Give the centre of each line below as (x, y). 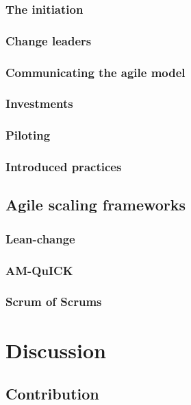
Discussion (56, 350)
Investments (39, 103)
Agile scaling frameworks (96, 205)
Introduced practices (64, 167)
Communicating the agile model (95, 72)
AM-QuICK (39, 270)
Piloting (28, 135)
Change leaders (49, 40)
